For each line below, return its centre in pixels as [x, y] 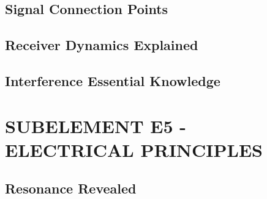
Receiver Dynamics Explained [102, 45]
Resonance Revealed [71, 188]
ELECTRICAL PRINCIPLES [134, 149]
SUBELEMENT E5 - [96, 125]
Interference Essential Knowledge [113, 80]
